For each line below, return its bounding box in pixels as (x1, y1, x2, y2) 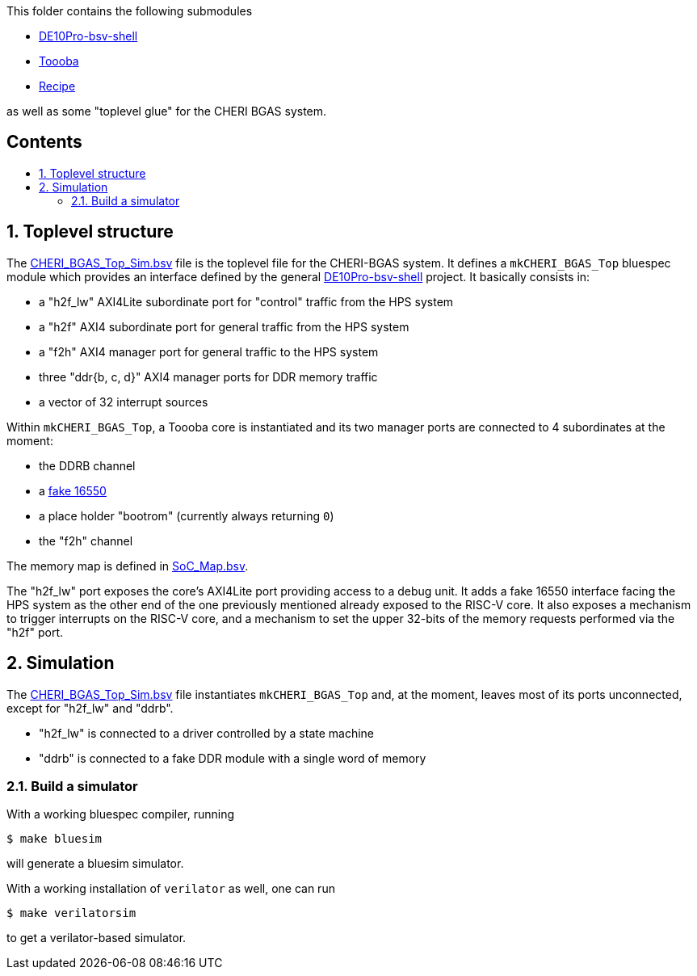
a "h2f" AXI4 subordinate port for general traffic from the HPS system (39, 319, 409, 334)
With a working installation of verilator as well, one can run (6, 881, 335, 896)
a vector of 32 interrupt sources (39, 394, 208, 409)
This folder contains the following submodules (6, 4, 253, 18)
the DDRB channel (39, 458, 136, 473)
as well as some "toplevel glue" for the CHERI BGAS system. (6, 104, 327, 118)
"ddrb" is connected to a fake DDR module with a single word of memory (39, 751, 426, 765)
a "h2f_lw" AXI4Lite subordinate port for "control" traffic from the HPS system (39, 294, 454, 309)
